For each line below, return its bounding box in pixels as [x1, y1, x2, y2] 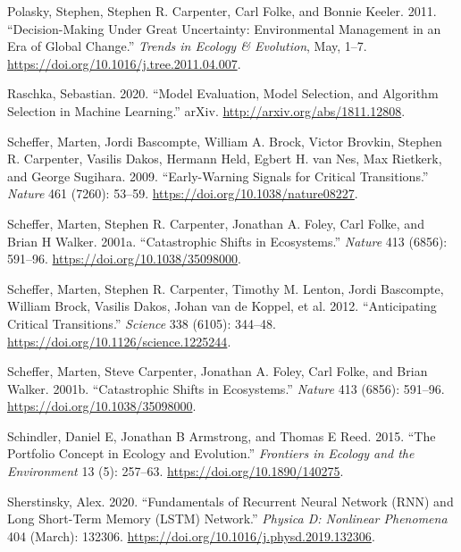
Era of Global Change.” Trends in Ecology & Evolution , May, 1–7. [7, 37, 367, 55]
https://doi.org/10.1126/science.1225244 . [7, 331, 231, 350]
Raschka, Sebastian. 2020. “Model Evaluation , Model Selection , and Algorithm [7, 84, 439, 103]
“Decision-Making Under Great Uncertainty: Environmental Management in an [7, 19, 441, 38]
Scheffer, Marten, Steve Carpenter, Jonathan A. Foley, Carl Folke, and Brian [7, 362, 428, 381]
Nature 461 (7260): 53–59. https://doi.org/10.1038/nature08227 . [7, 184, 358, 203]
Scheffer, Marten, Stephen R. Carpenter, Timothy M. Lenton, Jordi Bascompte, [7, 279, 444, 297]
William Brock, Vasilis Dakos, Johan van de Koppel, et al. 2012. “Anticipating [7, 297, 437, 315]
